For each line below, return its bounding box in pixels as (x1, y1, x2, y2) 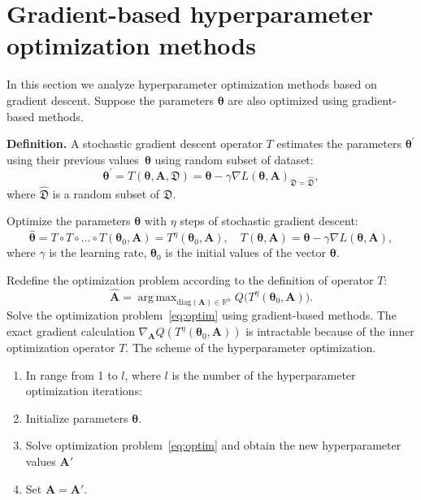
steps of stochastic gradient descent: (180, 212, 358, 229)
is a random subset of (52, 185, 160, 202)
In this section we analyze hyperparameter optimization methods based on (7, 76, 377, 93)
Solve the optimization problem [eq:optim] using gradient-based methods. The (7, 307, 397, 324)
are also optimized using (228, 91, 349, 108)
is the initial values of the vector (165, 244, 327, 261)
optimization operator (7, 339, 115, 356)
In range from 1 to (25, 366, 118, 383)
